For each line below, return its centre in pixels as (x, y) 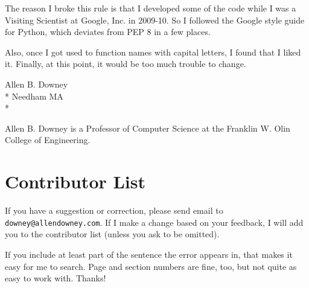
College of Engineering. (48, 140)
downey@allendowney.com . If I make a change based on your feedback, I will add (154, 222)
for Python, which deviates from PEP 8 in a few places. (108, 32)
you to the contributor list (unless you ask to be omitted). (112, 234)
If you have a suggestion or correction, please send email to (114, 210)
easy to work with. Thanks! (56, 278)
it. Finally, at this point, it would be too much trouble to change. (126, 64)
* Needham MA (34, 96)
